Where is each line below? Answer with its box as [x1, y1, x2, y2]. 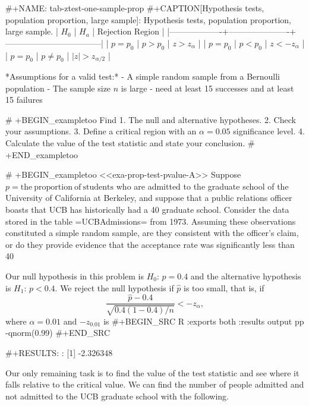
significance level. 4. [233, 125, 305, 137]
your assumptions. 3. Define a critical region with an [5, 125, 197, 137]
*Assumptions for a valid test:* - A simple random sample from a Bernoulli [5, 70, 280, 83]
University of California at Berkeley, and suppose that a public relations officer [5, 191, 292, 204]
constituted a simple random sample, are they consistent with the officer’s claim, [5, 226, 299, 239]
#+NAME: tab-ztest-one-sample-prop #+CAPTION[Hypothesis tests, [5, 2, 264, 14]
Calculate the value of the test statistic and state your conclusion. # [5, 137, 255, 149]
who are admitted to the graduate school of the [116, 180, 289, 192]
